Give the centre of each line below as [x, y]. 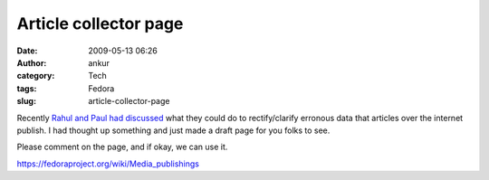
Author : [32, 62]
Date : [27, 51]
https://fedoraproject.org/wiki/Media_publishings [108, 164]
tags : [27, 88]
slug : [26, 101]
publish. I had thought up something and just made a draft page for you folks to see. [173, 130]
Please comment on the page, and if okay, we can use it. [122, 147]
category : [36, 76]
